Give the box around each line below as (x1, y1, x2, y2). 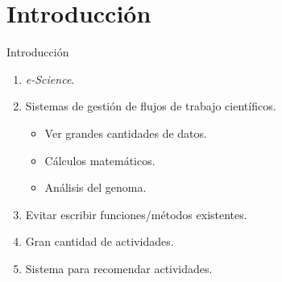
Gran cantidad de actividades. (25, 233, 174, 250)
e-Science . (25, 70, 75, 87)
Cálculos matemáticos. (44, 151, 156, 168)
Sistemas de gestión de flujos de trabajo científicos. (25, 97, 276, 114)
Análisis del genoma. (44, 179, 147, 196)
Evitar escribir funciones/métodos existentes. (25, 205, 247, 222)
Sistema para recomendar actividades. (25, 259, 213, 276)
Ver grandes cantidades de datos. (44, 124, 207, 141)
